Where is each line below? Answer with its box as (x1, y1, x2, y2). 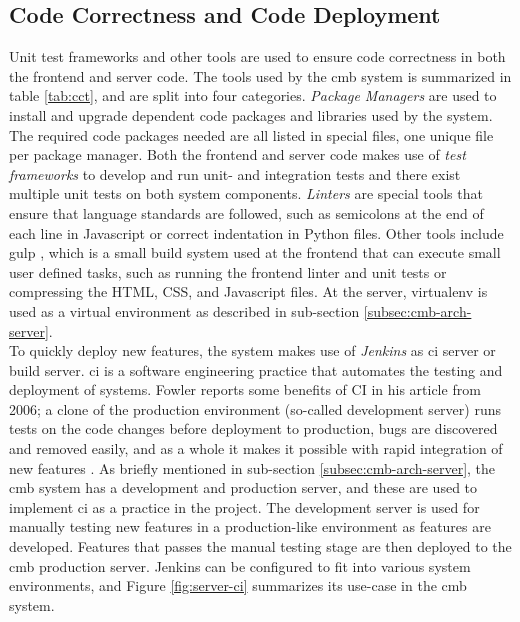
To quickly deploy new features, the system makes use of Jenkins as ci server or (9, 340, 496, 361)
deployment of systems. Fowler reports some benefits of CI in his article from (9, 379, 481, 400)
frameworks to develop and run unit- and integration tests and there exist (9, 163, 461, 184)
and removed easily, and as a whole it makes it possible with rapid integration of (9, 438, 503, 459)
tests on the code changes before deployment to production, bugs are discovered (9, 418, 498, 439)
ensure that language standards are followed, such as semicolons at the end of (9, 202, 484, 223)
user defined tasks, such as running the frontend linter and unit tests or (9, 261, 447, 282)
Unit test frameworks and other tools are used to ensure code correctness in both (9, 46, 506, 67)
